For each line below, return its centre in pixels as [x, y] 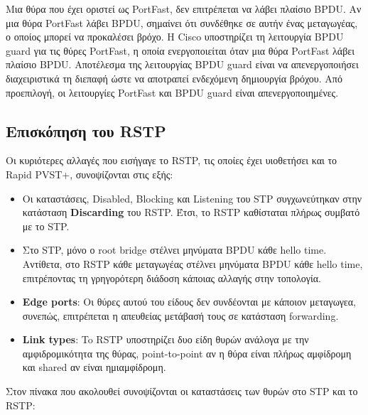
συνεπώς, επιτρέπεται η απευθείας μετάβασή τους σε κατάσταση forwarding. [180, 315]
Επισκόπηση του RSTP [86, 130]
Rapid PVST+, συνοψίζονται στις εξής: [90, 174]
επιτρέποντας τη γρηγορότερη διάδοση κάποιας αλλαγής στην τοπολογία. [172, 277]
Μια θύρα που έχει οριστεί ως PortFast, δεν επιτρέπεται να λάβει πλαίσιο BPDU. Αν [184, 9]
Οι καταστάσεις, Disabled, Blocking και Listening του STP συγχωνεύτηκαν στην [192, 198]
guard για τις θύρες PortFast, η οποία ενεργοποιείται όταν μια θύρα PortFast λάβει [180, 50]
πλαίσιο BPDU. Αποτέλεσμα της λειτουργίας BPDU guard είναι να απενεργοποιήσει [182, 64]
